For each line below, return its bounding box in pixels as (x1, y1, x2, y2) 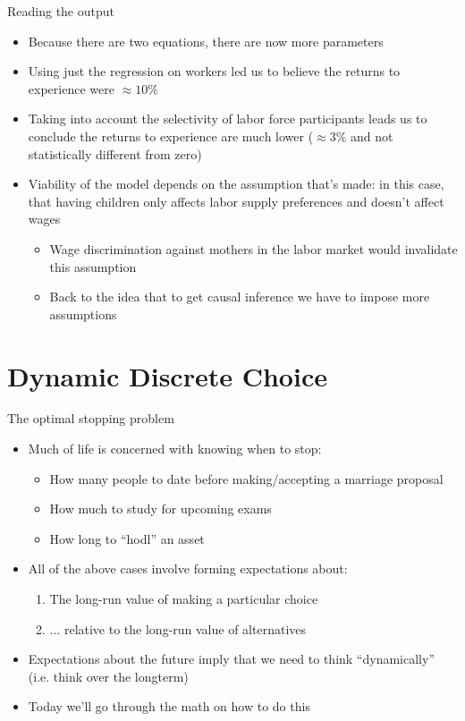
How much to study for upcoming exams (49, 499, 272, 518)
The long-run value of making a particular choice (49, 590, 318, 607)
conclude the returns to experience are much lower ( (28, 126, 314, 145)
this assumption (49, 257, 137, 276)
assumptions (49, 304, 117, 323)
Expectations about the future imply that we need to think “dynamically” (28, 649, 435, 668)
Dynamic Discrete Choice (7, 357, 327, 394)
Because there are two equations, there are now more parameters (28, 31, 384, 50)
